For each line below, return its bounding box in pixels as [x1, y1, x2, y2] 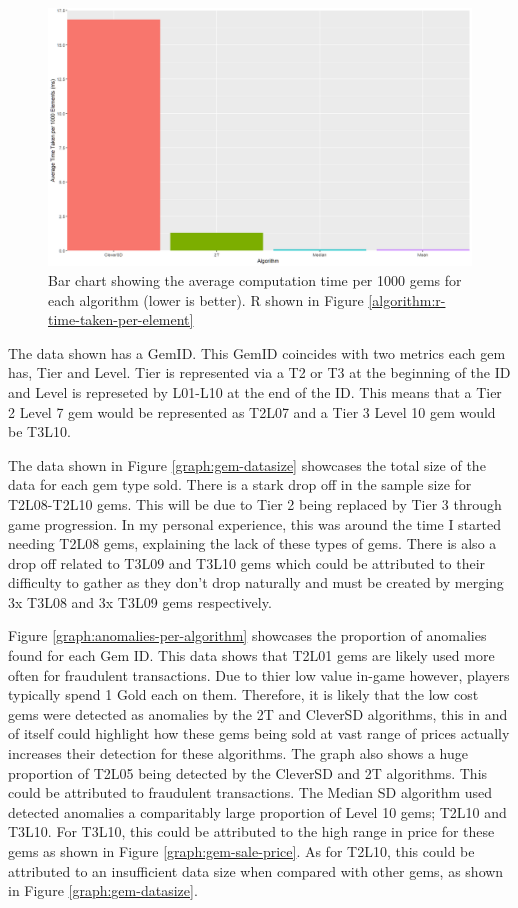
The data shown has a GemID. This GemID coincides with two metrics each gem [8, 342, 506, 363]
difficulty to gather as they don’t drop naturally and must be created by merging [8, 572, 504, 593]
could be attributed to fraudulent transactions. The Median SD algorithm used [8, 782, 493, 803]
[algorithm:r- [368, 289, 446, 310]
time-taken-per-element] [48, 309, 194, 330]
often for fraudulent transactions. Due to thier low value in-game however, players [8, 664, 510, 685]
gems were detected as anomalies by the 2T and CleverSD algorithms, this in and [8, 703, 508, 724]
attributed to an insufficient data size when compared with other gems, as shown [8, 860, 504, 881]
